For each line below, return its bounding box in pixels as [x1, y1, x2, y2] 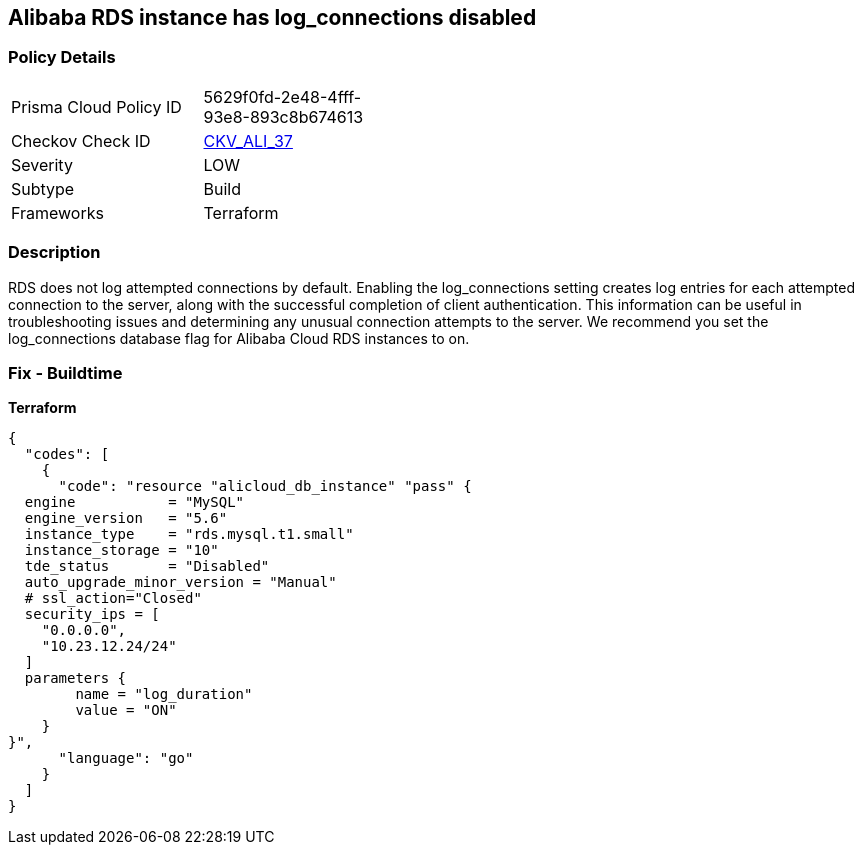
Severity [11, 154, 73, 175]
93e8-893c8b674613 [203, 106, 364, 127]
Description [8, 242, 101, 263]
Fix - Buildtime [8, 362, 123, 383]
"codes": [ [24, 446, 110, 463]
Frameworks [11, 202, 104, 223]
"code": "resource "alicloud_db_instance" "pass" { [58, 478, 472, 495]
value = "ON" [75, 702, 177, 719]
